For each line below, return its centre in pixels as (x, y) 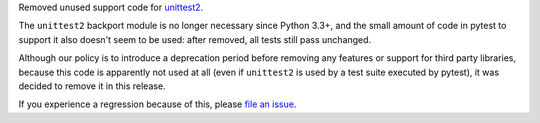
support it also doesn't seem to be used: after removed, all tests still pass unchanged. (195, 39)
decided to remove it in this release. (92, 86)
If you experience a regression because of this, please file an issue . (157, 104)
